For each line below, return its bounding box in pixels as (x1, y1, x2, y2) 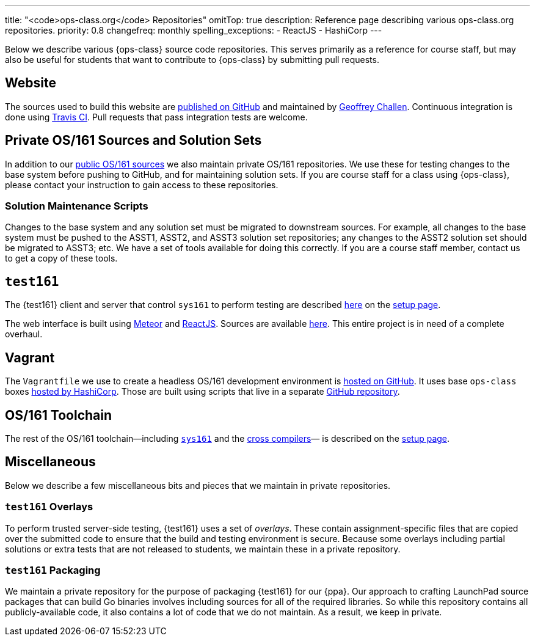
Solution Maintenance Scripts (5, 200, 148, 213)
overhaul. (5, 329, 43, 340)
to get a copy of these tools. (5, 253, 118, 264)
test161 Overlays (5, 500, 93, 513)
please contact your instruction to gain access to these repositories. (5, 179, 278, 190)
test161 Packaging (5, 563, 101, 576)
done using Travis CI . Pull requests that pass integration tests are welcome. (5, 111, 308, 122)
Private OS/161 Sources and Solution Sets (5, 133, 262, 148)
